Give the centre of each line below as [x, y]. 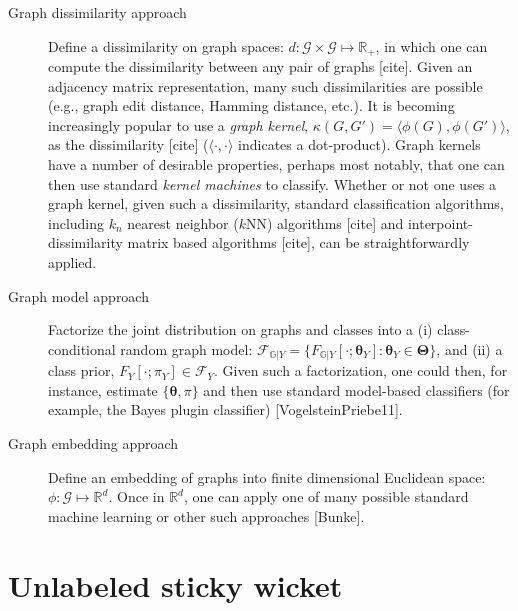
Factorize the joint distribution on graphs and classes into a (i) [240, 329]
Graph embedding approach [93, 443]
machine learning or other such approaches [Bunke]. [206, 515]
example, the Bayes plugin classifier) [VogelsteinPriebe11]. [225, 409]
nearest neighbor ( [183, 222]
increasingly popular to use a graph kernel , [178, 124]
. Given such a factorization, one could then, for [361, 370]
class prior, [81, 370]
